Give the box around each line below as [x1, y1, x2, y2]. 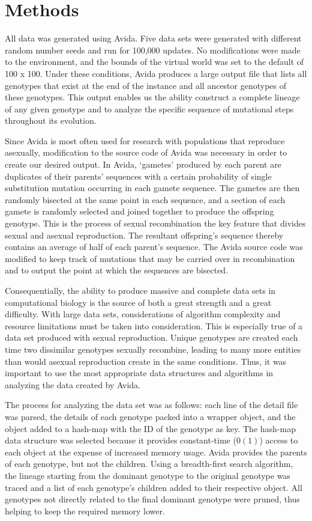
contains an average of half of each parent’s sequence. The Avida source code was [5, 240, 303, 253]
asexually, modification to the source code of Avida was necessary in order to [5, 146, 287, 159]
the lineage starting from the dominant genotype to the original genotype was [5, 469, 290, 481]
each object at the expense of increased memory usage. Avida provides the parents [5, 445, 307, 458]
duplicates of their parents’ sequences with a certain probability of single [5, 169, 272, 182]
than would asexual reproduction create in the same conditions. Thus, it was [5, 355, 287, 367]
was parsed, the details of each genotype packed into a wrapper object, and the [5, 410, 296, 422]
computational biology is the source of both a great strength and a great [5, 296, 272, 308]
